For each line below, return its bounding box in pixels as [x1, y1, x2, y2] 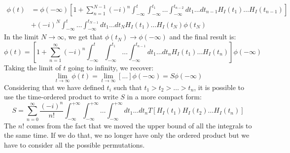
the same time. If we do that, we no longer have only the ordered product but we [4, 130, 250, 140]
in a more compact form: [127, 92, 202, 102]
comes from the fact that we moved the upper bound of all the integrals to [26, 120, 252, 130]
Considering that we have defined [4, 82, 105, 92]
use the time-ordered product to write [4, 92, 118, 102]
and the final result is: [169, 31, 236, 42]
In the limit [4, 31, 39, 42]
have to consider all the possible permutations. [4, 139, 145, 150]
